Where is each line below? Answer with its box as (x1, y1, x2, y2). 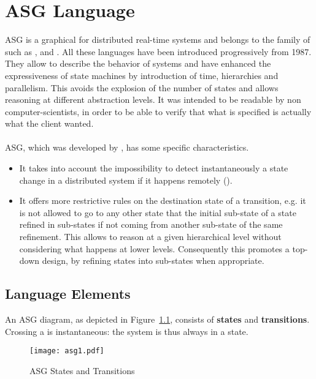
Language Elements (5, 284, 131, 303)
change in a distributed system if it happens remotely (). (19, 173, 233, 186)
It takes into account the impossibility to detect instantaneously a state (19, 162, 288, 174)
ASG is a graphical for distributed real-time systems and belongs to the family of (5, 33, 310, 46)
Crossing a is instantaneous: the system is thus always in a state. (5, 325, 249, 337)
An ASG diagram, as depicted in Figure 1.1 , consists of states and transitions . (5, 313, 310, 326)
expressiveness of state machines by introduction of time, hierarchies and (5, 69, 279, 81)
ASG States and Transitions (29, 364, 135, 377)
